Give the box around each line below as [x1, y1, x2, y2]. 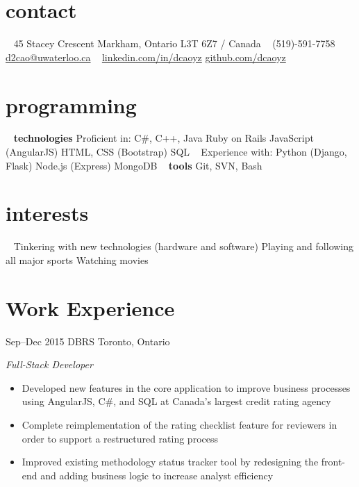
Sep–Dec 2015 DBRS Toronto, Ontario [6, 333, 170, 348]
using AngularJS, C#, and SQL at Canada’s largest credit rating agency [22, 394, 331, 408]
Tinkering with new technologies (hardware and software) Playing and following [13, 239, 354, 254]
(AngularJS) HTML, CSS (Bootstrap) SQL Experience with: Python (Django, [6, 145, 347, 159]
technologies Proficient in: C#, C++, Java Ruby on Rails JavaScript [13, 131, 314, 145]
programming [6, 90, 137, 119]
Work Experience [6, 293, 175, 322]
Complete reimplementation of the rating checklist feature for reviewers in [22, 418, 337, 432]
